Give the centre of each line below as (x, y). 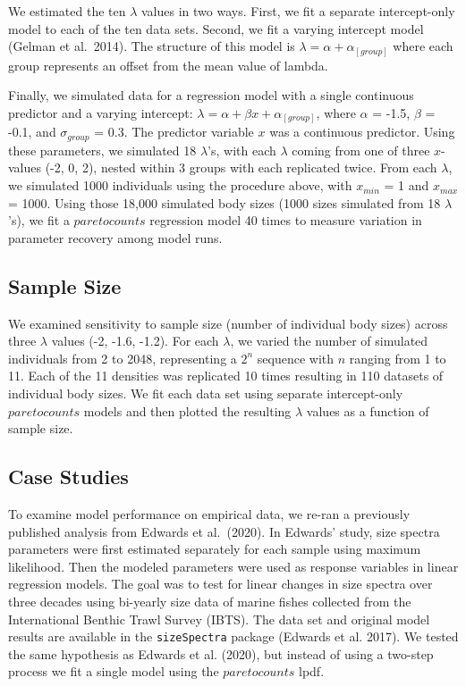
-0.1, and (32, 132)
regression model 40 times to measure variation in (286, 220)
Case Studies (68, 477)
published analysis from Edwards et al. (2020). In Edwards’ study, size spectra (224, 531)
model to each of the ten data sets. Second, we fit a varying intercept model (216, 28)
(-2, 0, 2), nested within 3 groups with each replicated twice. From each (241, 167)
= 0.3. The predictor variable (174, 132)
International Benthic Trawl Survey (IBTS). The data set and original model (219, 619)
